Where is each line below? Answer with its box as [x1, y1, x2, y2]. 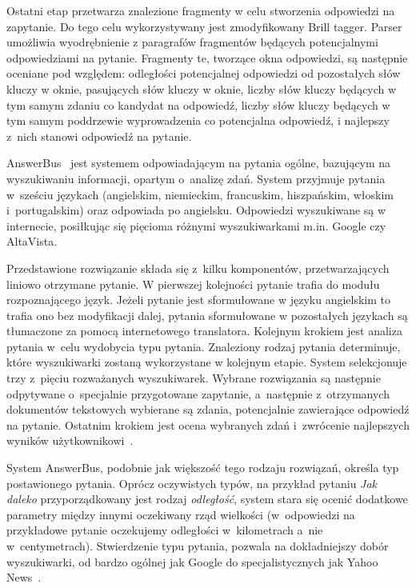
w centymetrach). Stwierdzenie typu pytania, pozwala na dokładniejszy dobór [6, 538, 389, 554]
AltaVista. [6, 233, 58, 250]
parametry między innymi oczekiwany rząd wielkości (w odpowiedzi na [6, 506, 355, 522]
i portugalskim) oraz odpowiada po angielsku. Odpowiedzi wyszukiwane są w [6, 202, 386, 218]
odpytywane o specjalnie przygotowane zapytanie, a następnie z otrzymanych [6, 385, 390, 402]
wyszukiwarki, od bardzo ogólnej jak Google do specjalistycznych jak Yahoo [6, 553, 378, 570]
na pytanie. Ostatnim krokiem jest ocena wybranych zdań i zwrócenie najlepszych [6, 416, 410, 433]
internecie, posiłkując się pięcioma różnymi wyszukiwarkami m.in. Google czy [6, 217, 386, 234]
